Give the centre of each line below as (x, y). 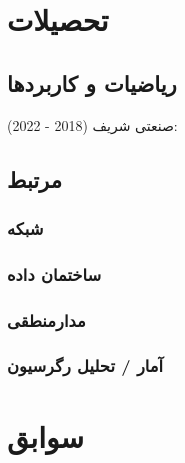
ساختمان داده (54, 273)
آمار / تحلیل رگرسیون (85, 365)
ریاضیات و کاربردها (92, 82)
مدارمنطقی (46, 319)
